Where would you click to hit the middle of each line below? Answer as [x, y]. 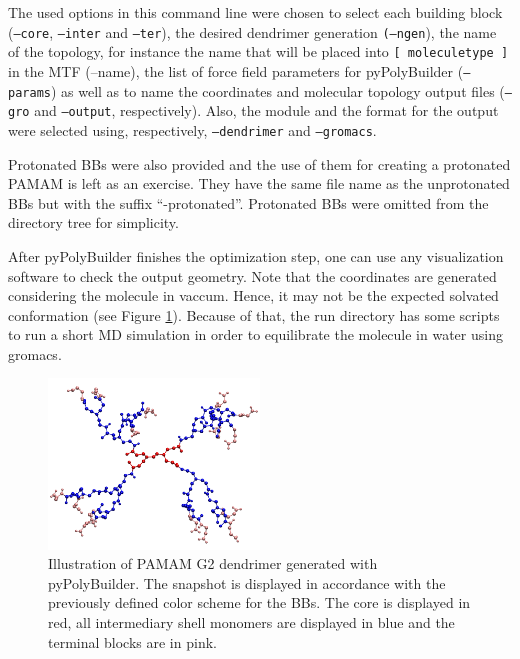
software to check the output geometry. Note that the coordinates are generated [252, 275]
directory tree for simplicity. [93, 222]
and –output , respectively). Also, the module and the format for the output [266, 110]
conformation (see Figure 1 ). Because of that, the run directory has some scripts [254, 314]
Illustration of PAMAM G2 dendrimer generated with [213, 563]
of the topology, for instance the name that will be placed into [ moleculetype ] [258, 51]
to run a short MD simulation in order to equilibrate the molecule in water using [255, 334]
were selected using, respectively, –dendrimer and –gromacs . [192, 129]
